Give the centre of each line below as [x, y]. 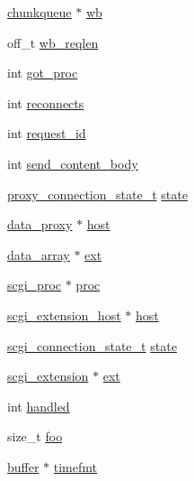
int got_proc [43, 73]
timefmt [75, 466]
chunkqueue [40, 12]
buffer [23, 466]
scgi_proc [35, 285]
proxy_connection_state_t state [97, 194]
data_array [39, 254]
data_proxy [40, 224]
